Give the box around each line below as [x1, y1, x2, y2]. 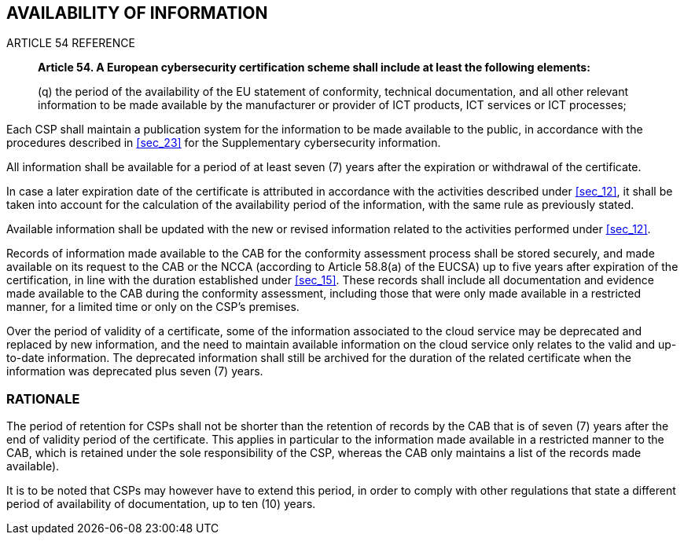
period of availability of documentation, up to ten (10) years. [6, 497, 316, 511]
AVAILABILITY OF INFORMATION [6, 3, 268, 23]
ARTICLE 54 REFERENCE [6, 36, 135, 50]
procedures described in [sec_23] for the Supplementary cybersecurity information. [6, 136, 441, 150]
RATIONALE [6, 390, 80, 407]
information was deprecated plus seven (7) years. [6, 364, 263, 378]
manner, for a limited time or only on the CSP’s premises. [6, 300, 300, 314]
